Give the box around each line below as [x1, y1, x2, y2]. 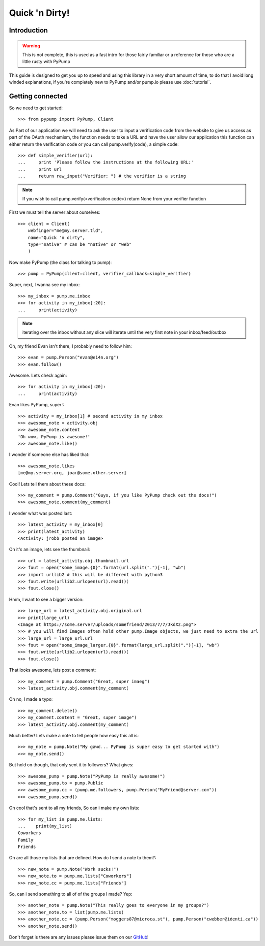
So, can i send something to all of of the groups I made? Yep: [9, 891, 132, 897]
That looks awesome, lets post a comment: [9, 667, 96, 673]
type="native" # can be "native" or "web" [27, 241, 132, 247]
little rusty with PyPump [22, 59, 71, 65]
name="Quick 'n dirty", [27, 234, 85, 240]
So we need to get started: [9, 105, 63, 111]
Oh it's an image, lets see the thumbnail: [9, 547, 90, 553]
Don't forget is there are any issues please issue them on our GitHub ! [9, 934, 149, 940]
